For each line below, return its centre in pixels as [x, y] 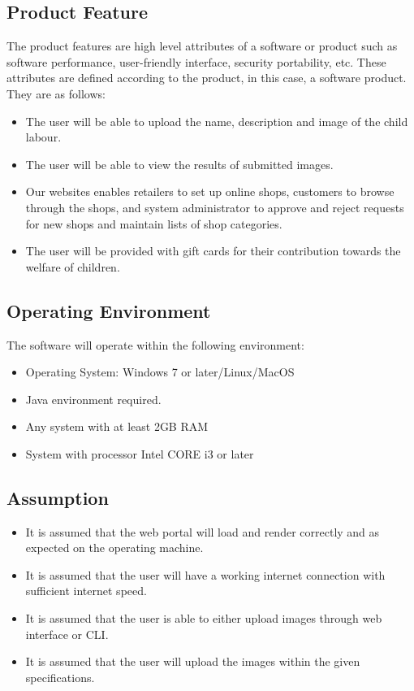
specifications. [60, 677]
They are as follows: [56, 93]
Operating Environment [109, 310]
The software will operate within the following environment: [155, 344]
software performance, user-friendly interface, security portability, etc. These [196, 61]
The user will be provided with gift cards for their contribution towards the [213, 251]
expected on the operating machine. [114, 548]
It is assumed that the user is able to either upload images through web [204, 618]
